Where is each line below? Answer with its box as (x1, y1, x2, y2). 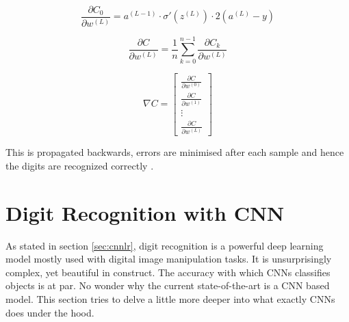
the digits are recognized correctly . (5, 158, 154, 172)
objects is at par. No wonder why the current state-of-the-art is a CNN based (5, 278, 330, 293)
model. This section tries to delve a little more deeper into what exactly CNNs (5, 291, 335, 306)
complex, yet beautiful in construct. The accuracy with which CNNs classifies (5, 265, 331, 279)
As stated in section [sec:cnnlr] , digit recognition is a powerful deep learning (5, 238, 324, 252)
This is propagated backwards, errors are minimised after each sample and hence (5, 145, 344, 159)
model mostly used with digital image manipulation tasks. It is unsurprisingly (5, 252, 332, 266)
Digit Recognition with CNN (5, 198, 285, 226)
